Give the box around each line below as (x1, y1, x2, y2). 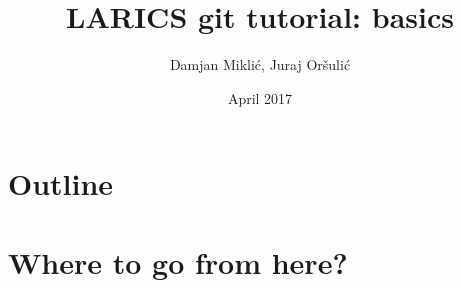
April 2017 (227, 87, 293, 108)
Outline (8, 163, 114, 204)
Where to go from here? (8, 241, 348, 282)
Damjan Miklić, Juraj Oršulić (169, 54, 351, 75)
